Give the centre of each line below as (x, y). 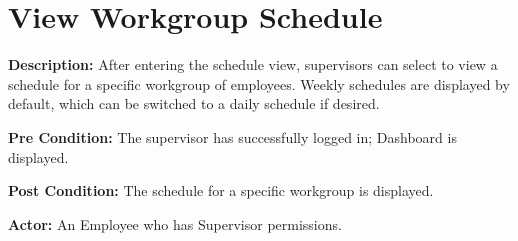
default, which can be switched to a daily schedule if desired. (194, 103)
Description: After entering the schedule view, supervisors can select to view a (253, 64)
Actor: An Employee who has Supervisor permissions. (175, 223)
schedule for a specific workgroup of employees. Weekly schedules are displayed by (259, 83)
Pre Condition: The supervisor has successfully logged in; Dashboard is (232, 136)
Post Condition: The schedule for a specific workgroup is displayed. (221, 190)
